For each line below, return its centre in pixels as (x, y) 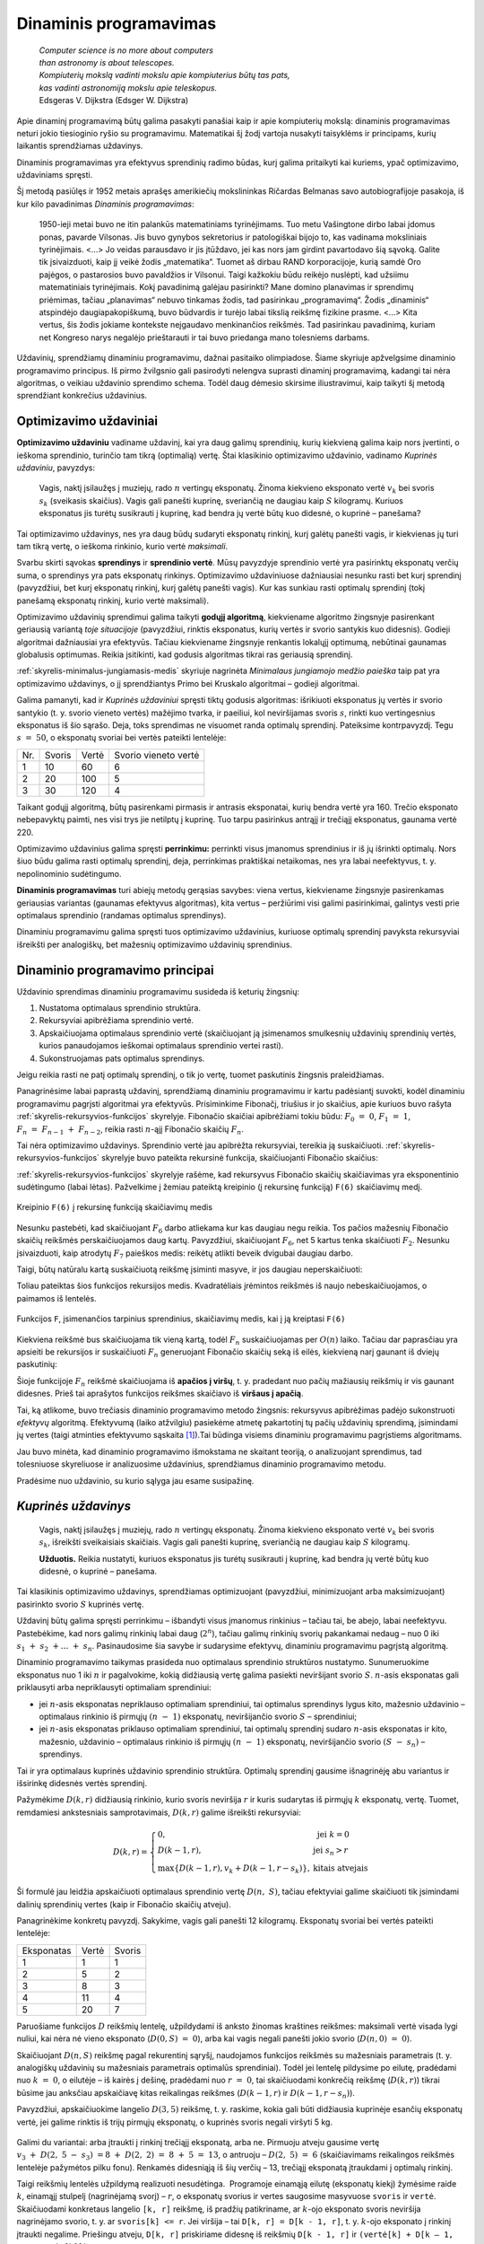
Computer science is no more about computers (126, 50)
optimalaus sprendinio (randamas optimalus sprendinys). (121, 915)
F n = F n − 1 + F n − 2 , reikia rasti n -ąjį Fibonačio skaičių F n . (130, 1130)
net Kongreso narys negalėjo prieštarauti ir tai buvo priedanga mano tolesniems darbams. (204, 337)
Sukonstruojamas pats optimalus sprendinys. (122, 1058)
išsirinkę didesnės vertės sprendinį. (82, 1783)
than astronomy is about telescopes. (107, 62)
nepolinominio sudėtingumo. (69, 873)
